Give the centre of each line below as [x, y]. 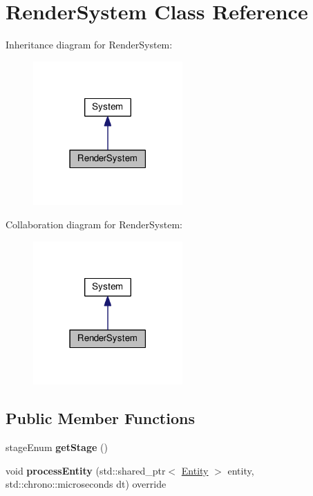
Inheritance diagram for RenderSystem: [89, 45]
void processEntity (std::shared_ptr [86, 470]
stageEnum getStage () [57, 447]
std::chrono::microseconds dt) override [86, 484]
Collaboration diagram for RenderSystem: [94, 224]
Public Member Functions [100, 418]
